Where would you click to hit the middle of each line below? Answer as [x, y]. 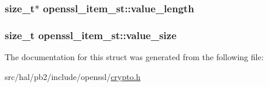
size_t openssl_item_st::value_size [91, 35]
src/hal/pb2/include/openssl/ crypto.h [73, 76]
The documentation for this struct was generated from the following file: [134, 57]
